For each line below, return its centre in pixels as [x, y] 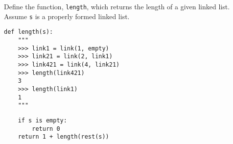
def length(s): [29, 32]
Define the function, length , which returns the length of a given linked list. [117, 6]
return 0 [46, 129]
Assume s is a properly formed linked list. [67, 16]
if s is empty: [42, 120]
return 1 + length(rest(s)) [63, 137]
